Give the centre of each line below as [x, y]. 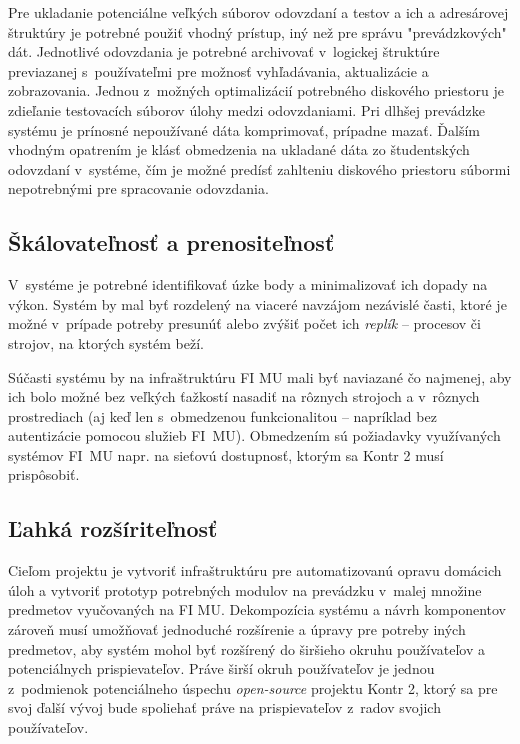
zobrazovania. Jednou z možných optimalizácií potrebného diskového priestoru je [256, 90]
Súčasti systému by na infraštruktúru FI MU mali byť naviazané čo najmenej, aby [260, 376]
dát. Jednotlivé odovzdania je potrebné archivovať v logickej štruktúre [224, 51]
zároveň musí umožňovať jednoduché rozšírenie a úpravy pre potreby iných [237, 629]
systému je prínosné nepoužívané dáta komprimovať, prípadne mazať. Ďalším [244, 129]
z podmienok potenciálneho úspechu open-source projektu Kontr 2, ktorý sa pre [253, 687]
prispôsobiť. [44, 474]
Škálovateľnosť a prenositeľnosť [171, 242]
